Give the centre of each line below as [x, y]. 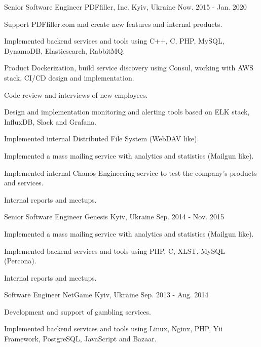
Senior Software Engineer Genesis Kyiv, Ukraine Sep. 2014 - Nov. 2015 [114, 217]
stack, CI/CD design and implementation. [69, 77]
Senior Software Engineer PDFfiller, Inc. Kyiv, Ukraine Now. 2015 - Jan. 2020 [125, 7]
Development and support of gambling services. [78, 311]
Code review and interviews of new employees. [76, 94]
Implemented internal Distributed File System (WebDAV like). [102, 139]
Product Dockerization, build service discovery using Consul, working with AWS [129, 68]
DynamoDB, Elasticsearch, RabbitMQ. [65, 50]
